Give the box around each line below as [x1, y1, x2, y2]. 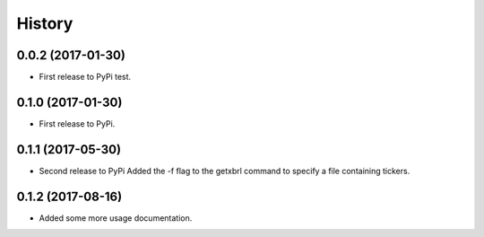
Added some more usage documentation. [39, 212, 193, 224]
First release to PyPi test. [39, 72, 132, 83]
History [16, 13, 73, 33]
